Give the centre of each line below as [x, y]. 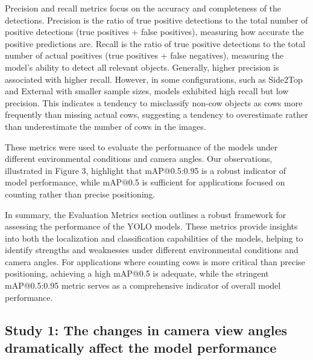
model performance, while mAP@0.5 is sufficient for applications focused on [145, 182]
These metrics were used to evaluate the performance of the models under [141, 146]
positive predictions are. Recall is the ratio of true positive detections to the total [155, 43]
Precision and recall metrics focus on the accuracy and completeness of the [143, 8]
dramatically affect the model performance [141, 348]
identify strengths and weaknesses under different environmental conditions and [152, 250]
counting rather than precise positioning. [80, 194]
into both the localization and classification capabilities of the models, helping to [154, 238]
